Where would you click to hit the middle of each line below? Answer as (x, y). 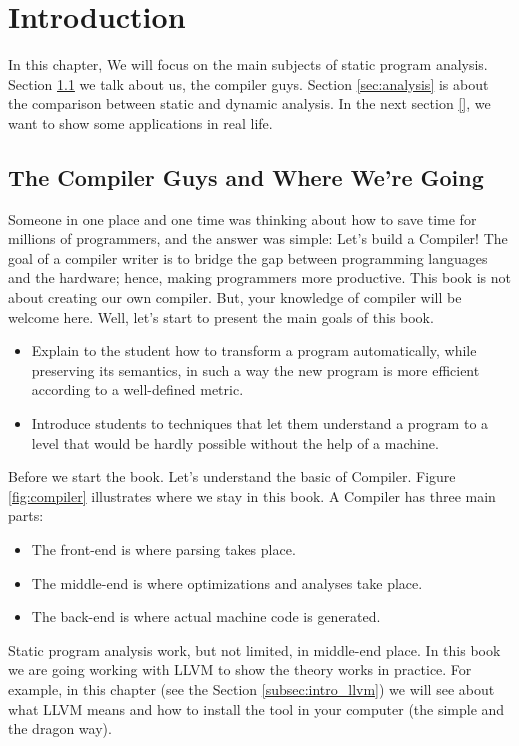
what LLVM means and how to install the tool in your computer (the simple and (256, 708)
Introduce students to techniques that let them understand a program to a (260, 423)
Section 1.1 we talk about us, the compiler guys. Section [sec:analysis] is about (248, 83)
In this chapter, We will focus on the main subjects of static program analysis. (248, 64)
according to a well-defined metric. (137, 389)
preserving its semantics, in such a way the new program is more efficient (255, 369)
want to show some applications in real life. (140, 122)
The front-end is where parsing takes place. (163, 549)
